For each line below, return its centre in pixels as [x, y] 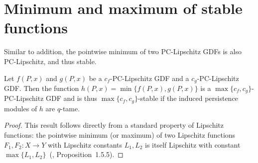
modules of [21, 108]
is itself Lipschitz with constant [193, 144]
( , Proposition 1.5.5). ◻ [86, 154]
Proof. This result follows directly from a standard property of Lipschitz [114, 125]
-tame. [70, 108]
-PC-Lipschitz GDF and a [150, 78]
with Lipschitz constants [85, 144]
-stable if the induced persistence [188, 98]
